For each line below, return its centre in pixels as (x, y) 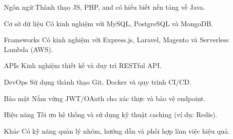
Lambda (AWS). (29, 49)
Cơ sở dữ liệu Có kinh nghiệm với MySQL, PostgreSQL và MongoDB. (108, 23)
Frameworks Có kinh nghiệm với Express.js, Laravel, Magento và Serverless (116, 40)
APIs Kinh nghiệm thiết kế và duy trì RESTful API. (83, 65)
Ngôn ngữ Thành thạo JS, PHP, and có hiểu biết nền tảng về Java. (105, 7)
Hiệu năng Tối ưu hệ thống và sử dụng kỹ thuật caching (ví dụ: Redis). (111, 114)
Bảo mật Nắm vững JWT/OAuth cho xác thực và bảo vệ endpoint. (105, 98)
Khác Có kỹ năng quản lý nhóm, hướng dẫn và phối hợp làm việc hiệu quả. (117, 130)
